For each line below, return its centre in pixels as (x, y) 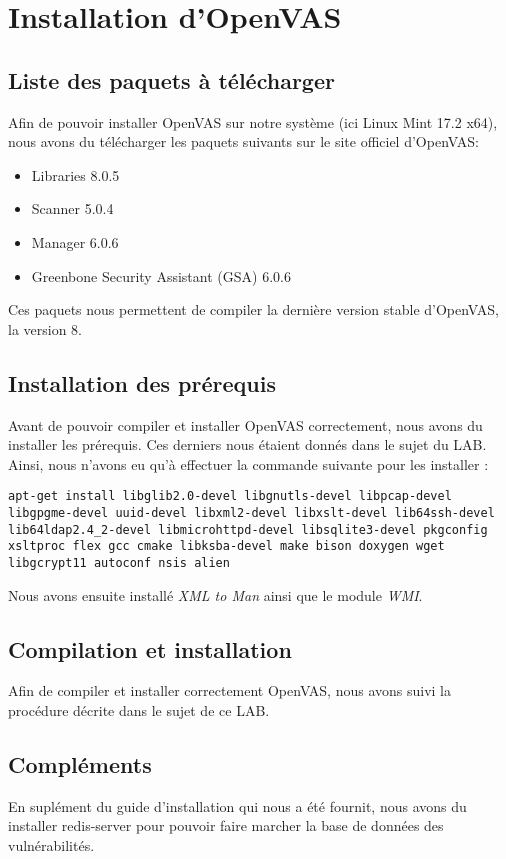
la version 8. (45, 328)
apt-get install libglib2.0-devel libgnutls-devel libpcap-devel (230, 496)
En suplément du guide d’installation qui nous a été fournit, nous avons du (237, 805)
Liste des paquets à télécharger (171, 79)
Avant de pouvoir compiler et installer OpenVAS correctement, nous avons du (245, 424)
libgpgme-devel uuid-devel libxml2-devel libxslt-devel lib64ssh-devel (251, 512)
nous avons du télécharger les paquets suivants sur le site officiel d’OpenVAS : (243, 141)
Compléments (80, 763)
